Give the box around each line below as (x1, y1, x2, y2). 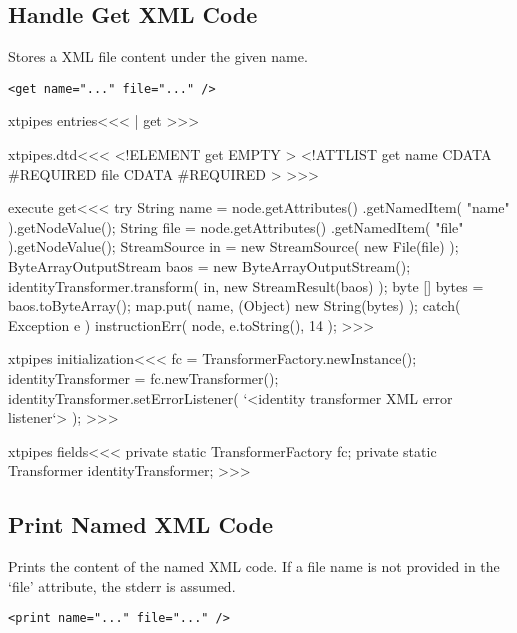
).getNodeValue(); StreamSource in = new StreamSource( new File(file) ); (8, 236, 459, 257)
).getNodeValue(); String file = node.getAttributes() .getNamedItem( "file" (8, 216, 464, 237)
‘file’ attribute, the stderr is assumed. (8, 575, 236, 596)
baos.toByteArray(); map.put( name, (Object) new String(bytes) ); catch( (8, 295, 461, 316)
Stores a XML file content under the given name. (8, 46, 308, 67)
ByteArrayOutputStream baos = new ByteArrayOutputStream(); (8, 256, 411, 277)
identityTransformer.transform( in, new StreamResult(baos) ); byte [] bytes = (8, 275, 484, 296)
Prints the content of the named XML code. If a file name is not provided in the (8, 556, 500, 577)
